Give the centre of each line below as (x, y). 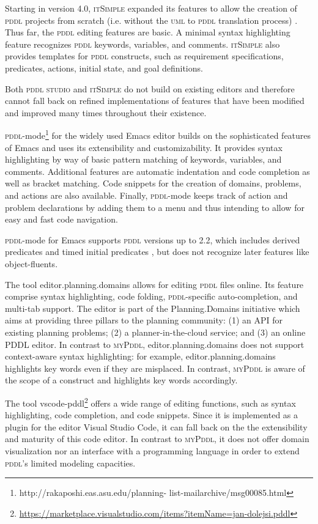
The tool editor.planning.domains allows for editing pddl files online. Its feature (154, 284)
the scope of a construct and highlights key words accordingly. (121, 380)
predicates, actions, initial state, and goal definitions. (104, 68)
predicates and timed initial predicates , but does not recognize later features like (157, 252)
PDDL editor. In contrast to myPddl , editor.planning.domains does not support (155, 344)
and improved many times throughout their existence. (106, 112)
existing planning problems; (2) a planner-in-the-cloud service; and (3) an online (155, 332)
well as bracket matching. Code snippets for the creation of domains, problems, (153, 183)
